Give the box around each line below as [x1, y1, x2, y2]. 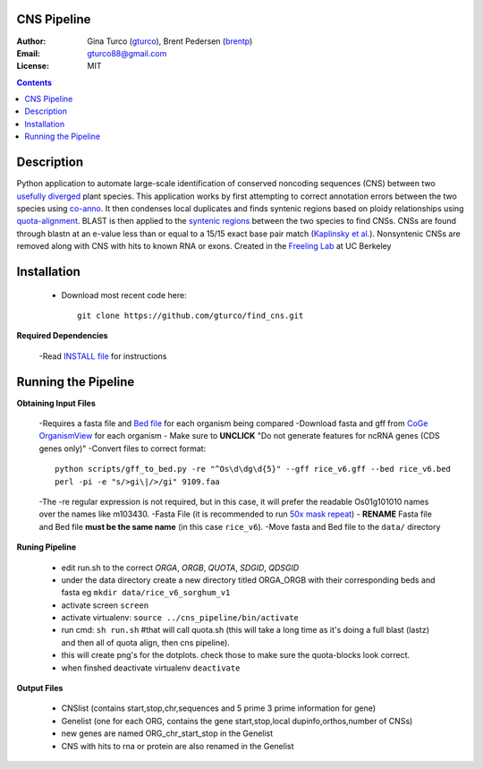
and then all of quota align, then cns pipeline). [61, 637, 230, 648]
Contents [16, 77, 53, 88]
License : [16, 61, 49, 72]
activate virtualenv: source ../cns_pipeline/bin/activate [61, 612, 299, 623]
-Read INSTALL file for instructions [38, 350, 167, 362]
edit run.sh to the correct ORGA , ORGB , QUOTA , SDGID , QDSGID [61, 562, 300, 573]
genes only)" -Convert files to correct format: [38, 443, 207, 454]
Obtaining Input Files [16, 397, 96, 408]
